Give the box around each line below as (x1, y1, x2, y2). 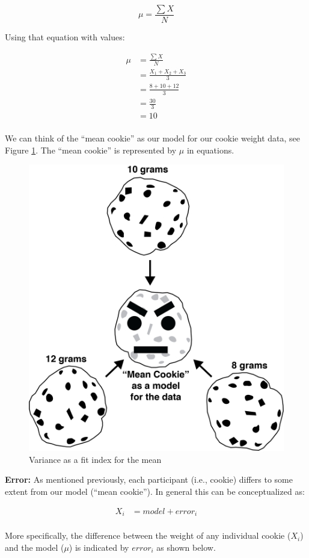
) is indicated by (69, 541, 129, 553)
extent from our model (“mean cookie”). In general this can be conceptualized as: (5, 485, 305, 498)
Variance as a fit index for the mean (29, 453, 162, 465)
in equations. (186, 143, 234, 156)
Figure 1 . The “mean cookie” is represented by (5, 143, 177, 156)
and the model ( (5, 541, 64, 553)
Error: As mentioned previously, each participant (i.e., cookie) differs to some (5, 473, 293, 486)
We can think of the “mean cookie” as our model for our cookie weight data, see (5, 132, 301, 144)
